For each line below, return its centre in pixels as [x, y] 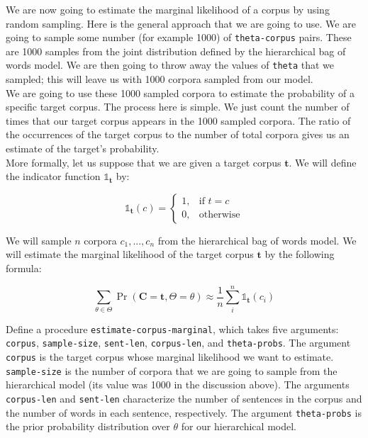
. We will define [323, 162]
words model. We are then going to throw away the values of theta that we [170, 65]
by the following [300, 254]
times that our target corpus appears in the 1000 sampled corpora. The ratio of [178, 120]
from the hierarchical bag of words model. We [257, 240]
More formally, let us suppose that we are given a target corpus [144, 162]
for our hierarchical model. [239, 426]
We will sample [39, 240]
